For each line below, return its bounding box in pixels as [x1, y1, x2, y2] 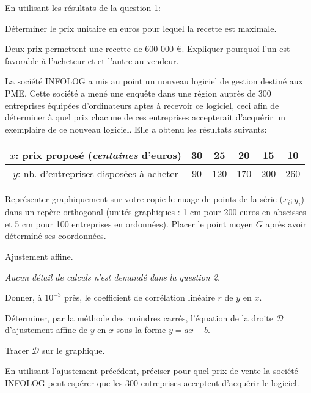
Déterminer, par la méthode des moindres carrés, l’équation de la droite [5, 311, 273, 324]
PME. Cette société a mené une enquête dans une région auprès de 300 [5, 86, 271, 99]
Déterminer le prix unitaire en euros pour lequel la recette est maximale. [5, 21, 277, 34]
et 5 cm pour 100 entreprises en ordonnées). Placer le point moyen [5, 217, 254, 230]
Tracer [5, 343, 29, 356]
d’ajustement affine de [5, 323, 88, 336]
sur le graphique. [42, 343, 105, 356]
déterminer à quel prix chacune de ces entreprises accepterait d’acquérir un [5, 111, 286, 123]
